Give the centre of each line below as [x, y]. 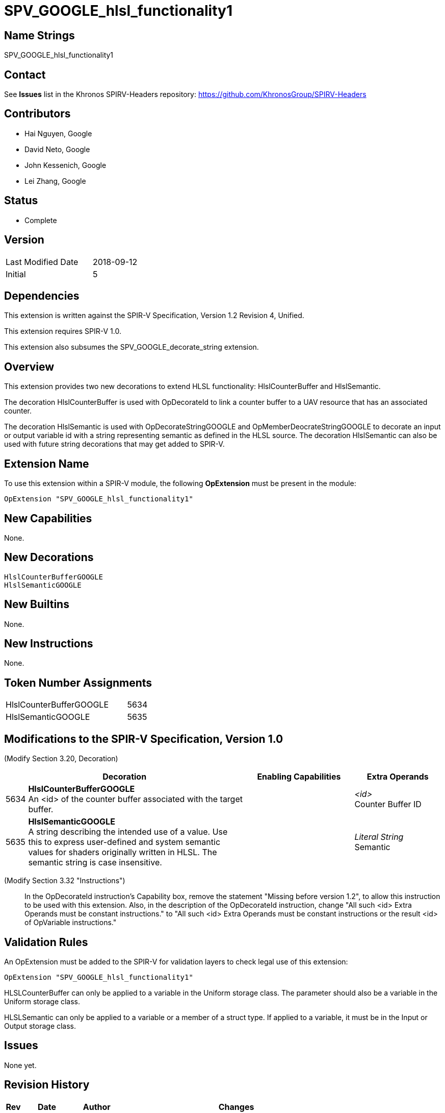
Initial [16, 274]
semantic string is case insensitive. [95, 863]
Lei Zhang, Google [55, 181]
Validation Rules [46, 942]
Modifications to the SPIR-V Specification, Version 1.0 [144, 739]
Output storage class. [40, 1026]
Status [21, 201]
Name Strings [40, 35]
